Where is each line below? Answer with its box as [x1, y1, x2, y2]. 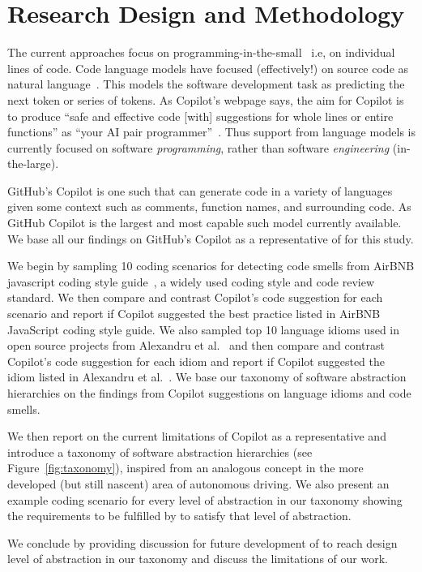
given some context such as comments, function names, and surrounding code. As [7, 198, 411, 215]
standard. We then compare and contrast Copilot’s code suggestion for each [7, 289, 383, 306]
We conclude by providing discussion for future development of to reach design [7, 534, 398, 551]
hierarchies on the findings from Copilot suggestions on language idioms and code [7, 385, 411, 401]
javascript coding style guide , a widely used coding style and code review [7, 273, 375, 290]
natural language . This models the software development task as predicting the [7, 75, 405, 92]
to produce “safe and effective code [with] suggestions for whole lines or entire [7, 107, 394, 124]
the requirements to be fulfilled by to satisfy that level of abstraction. [7, 507, 352, 524]
